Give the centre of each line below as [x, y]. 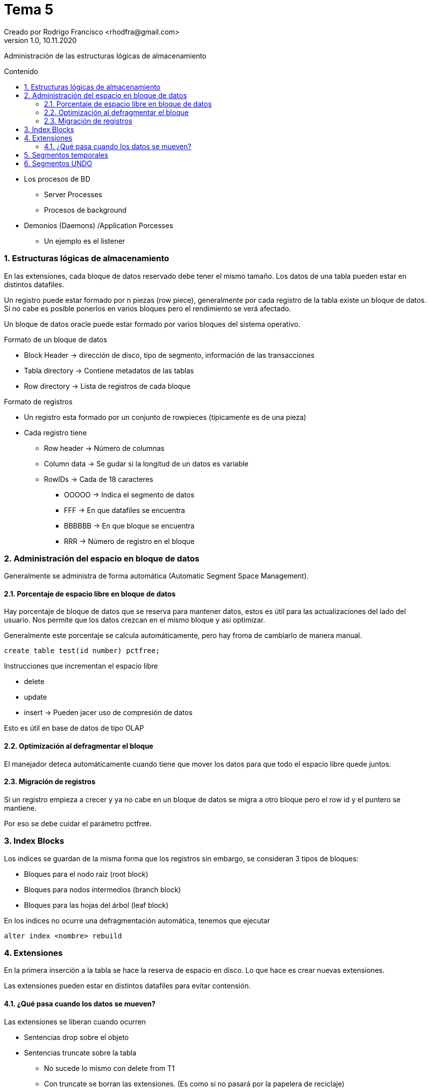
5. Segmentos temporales [66, 155]
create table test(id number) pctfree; [82, 651]
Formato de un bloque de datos [56, 339]
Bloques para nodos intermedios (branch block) [103, 889]
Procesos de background [85, 210]
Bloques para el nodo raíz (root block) [86, 874]
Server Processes [73, 194]
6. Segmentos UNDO [58, 163]
